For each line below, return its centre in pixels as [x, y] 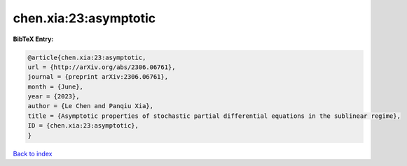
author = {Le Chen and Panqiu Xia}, [91, 106]
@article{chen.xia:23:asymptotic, [87, 57]
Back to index [33, 153]
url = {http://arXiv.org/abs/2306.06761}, [102, 67]
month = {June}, [56, 86]
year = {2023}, [54, 97]
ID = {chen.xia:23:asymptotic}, [83, 126]
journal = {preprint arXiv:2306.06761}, [98, 77]
